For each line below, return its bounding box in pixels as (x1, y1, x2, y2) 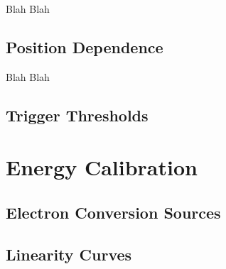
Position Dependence (6, 35, 163, 57)
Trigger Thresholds (6, 104, 149, 126)
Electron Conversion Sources (6, 201, 221, 223)
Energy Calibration (6, 153, 198, 182)
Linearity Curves (6, 243, 132, 265)
